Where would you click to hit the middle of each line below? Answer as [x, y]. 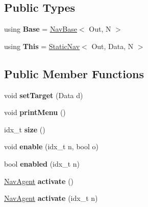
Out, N [100, 29]
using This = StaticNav [42, 46]
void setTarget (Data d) [44, 95]
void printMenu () [35, 112]
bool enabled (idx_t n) [42, 163]
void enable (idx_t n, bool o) [51, 146]
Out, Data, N [113, 46]
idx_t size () [25, 129]
